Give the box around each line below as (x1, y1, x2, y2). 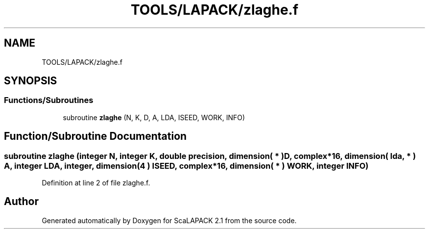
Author (4, 195, 39, 208)
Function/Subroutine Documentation (4, 130, 187, 143)
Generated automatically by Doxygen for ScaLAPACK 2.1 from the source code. (42, 216, 297, 225)
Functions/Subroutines (4, 95, 94, 105)
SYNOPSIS (4, 75, 57, 87)
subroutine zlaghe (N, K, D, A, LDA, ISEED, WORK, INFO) (63, 113, 245, 122)
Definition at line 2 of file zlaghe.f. (42, 179, 150, 187)
